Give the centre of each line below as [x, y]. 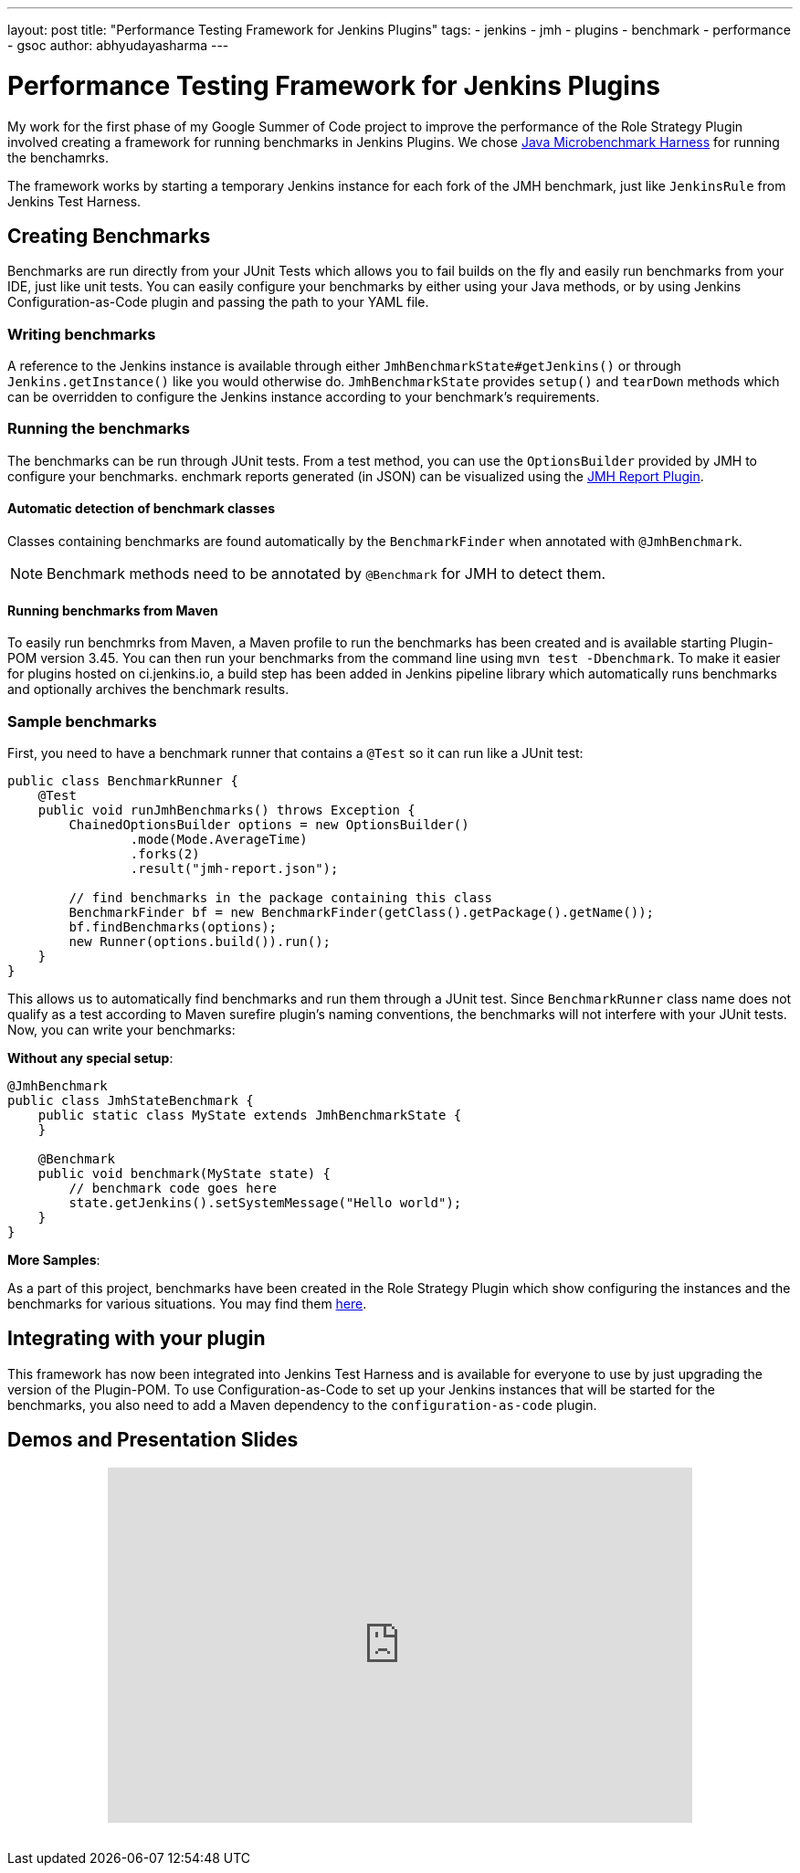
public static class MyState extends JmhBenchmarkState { [250, 1115]
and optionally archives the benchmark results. [148, 689]
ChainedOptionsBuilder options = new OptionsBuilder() [269, 825]
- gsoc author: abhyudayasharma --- [118, 45]
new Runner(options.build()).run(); [200, 942]
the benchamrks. [58, 157]
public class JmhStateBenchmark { [131, 1101]
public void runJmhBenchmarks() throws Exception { [226, 810]
